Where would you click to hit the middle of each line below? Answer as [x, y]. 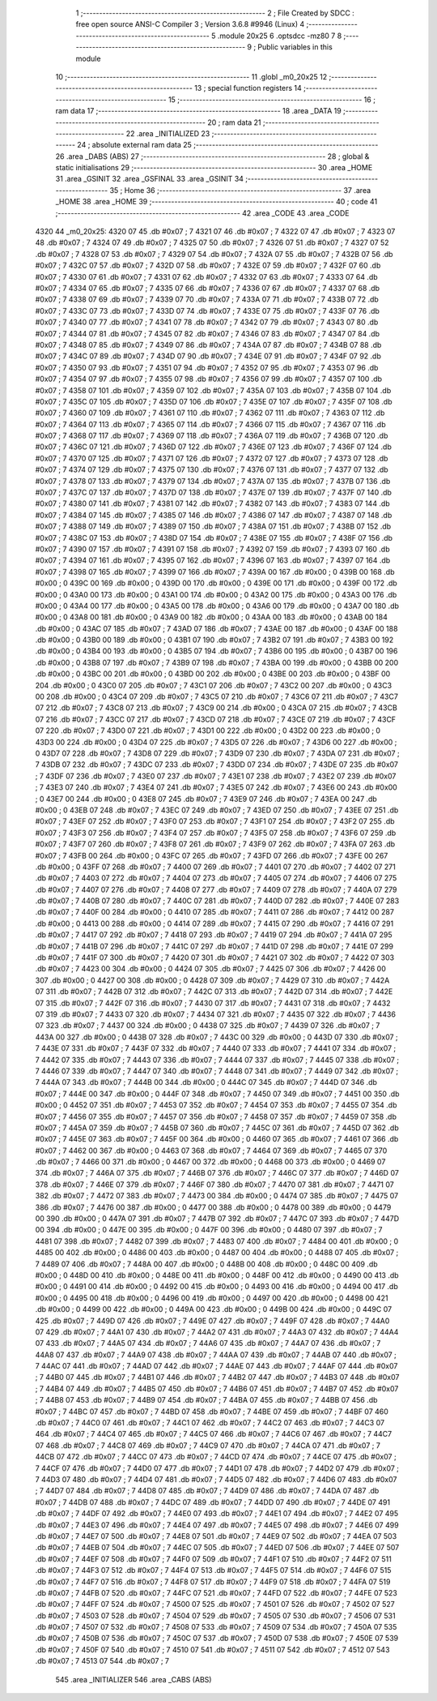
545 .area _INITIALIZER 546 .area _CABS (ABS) [134, 1679]
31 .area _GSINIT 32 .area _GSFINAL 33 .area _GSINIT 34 [150, 179]
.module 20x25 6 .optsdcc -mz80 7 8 [280, 36]
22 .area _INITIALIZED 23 [168, 133]
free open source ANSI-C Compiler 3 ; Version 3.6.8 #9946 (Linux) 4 [190, 24]
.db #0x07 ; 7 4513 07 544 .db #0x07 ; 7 [102, 1661]
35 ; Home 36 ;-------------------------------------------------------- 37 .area [240, 190]
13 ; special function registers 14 [248, 88]
